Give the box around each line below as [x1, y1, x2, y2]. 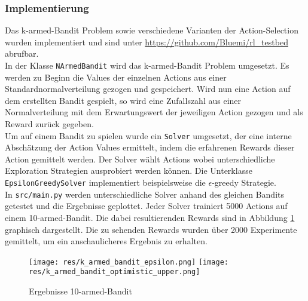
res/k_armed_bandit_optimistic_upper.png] [29, 268, 200, 277]
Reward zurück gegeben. [5, 118, 94, 130]
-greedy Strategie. [212, 176, 276, 189]
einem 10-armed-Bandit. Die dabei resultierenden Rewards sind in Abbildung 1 [5, 211, 295, 223]
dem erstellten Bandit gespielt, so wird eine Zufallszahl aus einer [5, 94, 242, 106]
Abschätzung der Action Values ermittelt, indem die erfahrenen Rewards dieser [5, 141, 295, 153]
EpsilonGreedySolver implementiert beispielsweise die [5, 176, 206, 189]
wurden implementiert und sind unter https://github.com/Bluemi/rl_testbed [5, 35, 288, 48]
